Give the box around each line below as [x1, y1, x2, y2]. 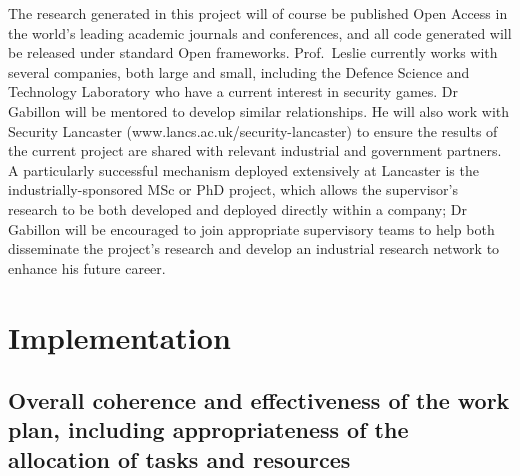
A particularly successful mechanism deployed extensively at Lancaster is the [8, 159, 479, 180]
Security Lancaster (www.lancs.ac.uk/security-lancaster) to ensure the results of [8, 120, 498, 141]
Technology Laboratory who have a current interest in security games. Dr [8, 81, 459, 102]
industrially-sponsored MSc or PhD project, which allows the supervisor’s [8, 179, 458, 200]
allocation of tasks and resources [8, 443, 351, 474]
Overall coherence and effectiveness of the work [8, 385, 510, 416]
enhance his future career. [8, 257, 166, 278]
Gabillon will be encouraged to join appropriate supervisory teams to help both [8, 218, 495, 239]
